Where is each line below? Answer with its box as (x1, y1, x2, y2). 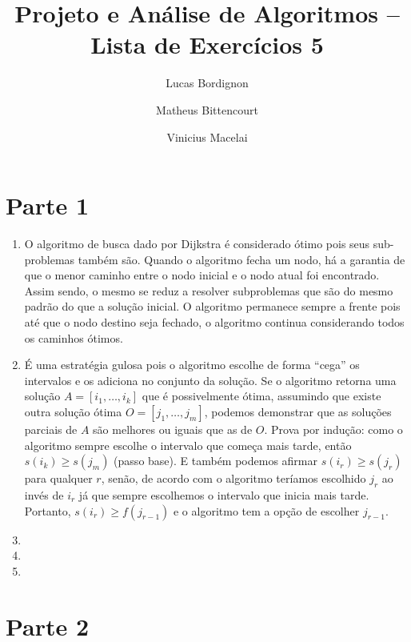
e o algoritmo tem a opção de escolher (173, 502, 360, 519)
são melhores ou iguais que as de (93, 420, 253, 437)
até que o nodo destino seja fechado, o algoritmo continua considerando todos (24, 314, 405, 330)
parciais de (24, 420, 78, 437)
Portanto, (24, 502, 71, 519)
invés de (24, 486, 64, 503)
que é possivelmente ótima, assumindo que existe (142, 387, 381, 404)
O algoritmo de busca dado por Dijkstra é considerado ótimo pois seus (24, 235, 370, 252)
